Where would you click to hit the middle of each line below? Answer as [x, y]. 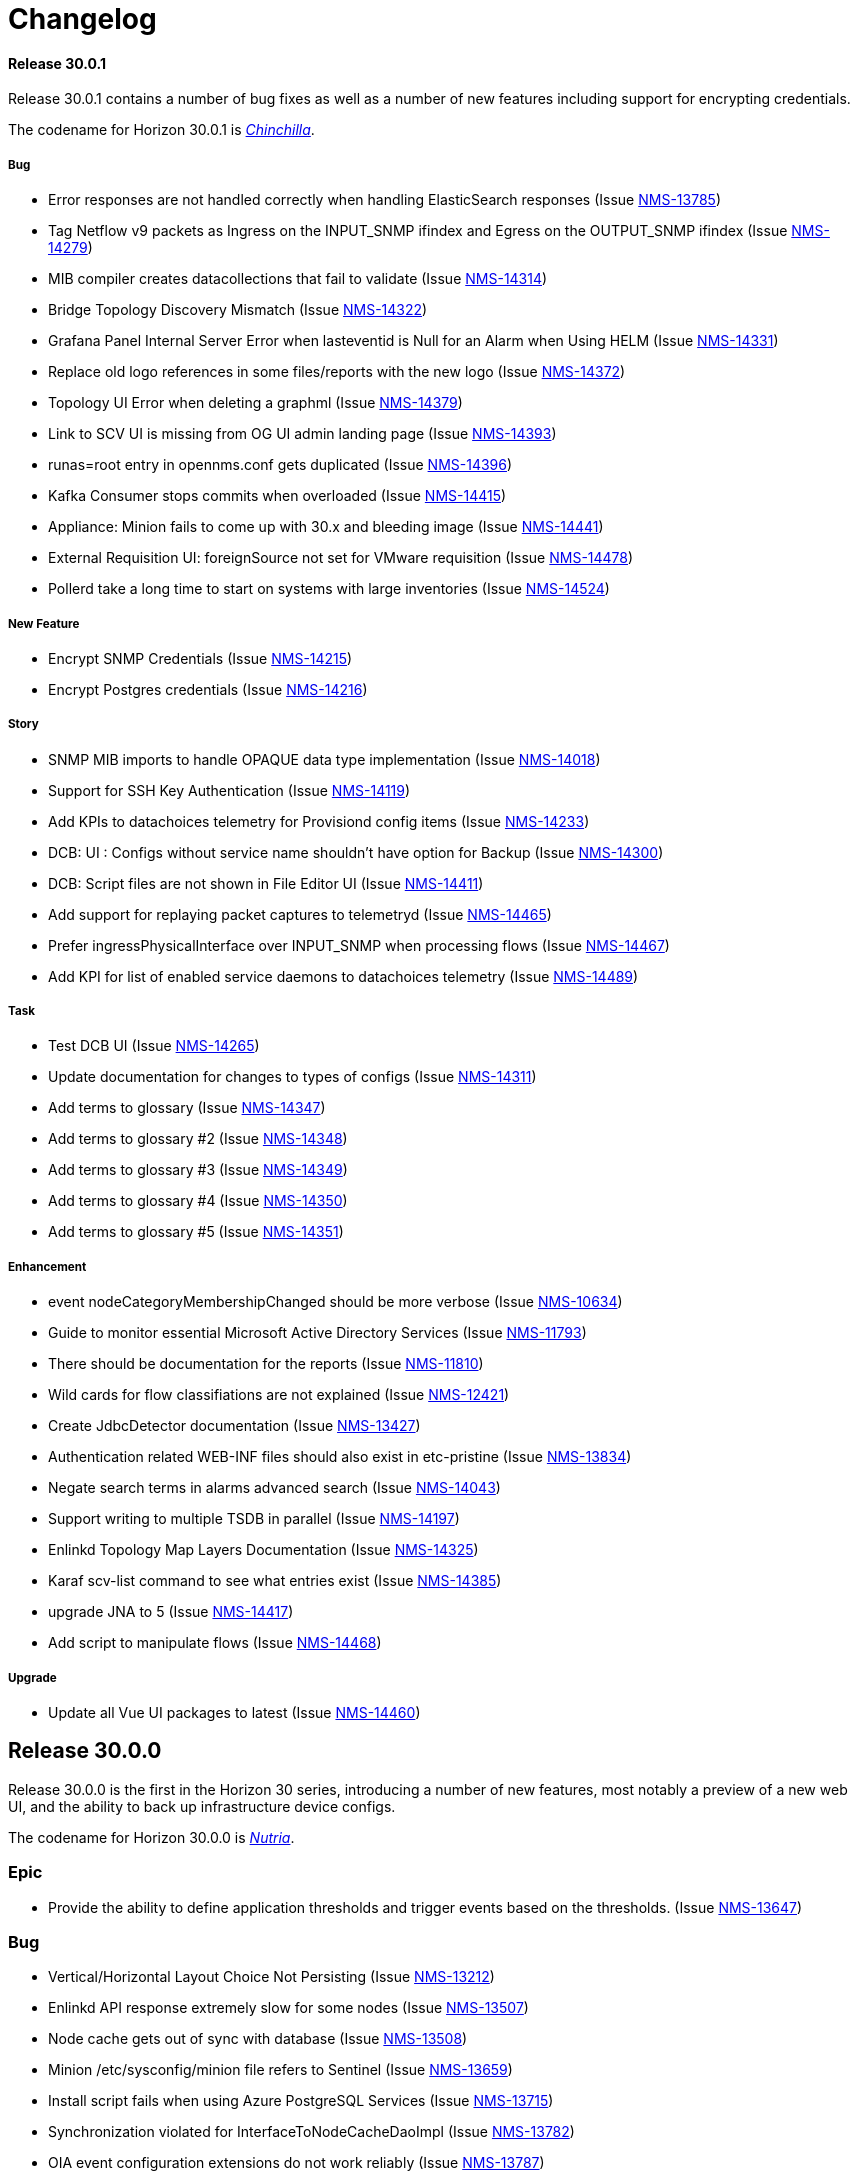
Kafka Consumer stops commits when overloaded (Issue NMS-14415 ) [277, 496]
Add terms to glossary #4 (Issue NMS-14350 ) [198, 1201]
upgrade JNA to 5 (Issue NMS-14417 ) [171, 1612]
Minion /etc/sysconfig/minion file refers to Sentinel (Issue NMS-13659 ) [280, 2070]
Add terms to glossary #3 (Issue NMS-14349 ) [198, 1170]
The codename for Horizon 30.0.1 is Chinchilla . [161, 130]
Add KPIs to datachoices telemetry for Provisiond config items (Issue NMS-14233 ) [319, 821]
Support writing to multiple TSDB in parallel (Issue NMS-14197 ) [254, 1519]
